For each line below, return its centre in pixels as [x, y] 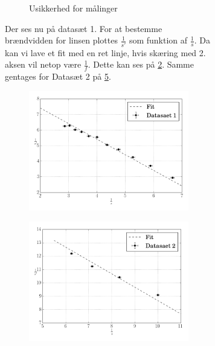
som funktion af [158, 40]
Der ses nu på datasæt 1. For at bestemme [84, 28]
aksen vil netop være [43, 64]
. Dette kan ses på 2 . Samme [141, 64]
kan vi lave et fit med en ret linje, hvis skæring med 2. [105, 52]
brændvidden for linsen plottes [61, 40]
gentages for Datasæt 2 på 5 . [58, 76]
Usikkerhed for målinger [73, 8]
